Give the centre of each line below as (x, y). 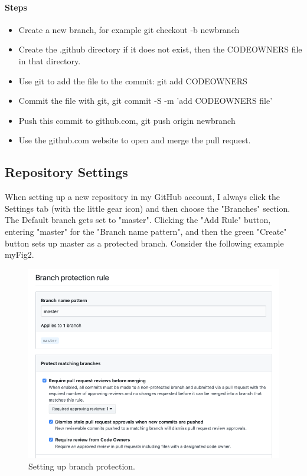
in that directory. (50, 60)
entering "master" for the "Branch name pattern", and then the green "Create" (146, 231)
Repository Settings (66, 172)
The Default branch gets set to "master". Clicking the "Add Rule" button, (138, 220)
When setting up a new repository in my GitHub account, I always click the (142, 197)
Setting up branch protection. (82, 466)
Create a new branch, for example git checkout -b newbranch (129, 29)
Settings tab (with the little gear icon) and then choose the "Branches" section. (148, 208)
